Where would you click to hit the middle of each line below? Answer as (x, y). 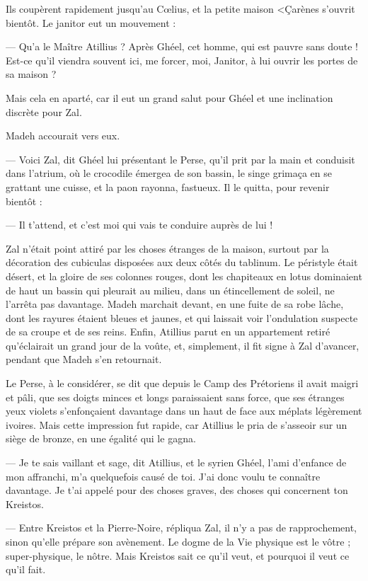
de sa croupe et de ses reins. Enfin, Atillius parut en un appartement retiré (168, 332)
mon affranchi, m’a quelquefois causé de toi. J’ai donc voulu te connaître (163, 476)
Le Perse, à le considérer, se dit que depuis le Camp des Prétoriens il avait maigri (182, 383)
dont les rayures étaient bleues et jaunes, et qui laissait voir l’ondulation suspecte (182, 317)
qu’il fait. (26, 569)
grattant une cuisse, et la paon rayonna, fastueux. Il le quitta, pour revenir (168, 186)
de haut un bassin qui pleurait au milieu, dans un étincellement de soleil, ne (170, 290)
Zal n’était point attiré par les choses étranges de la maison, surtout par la (167, 248)
